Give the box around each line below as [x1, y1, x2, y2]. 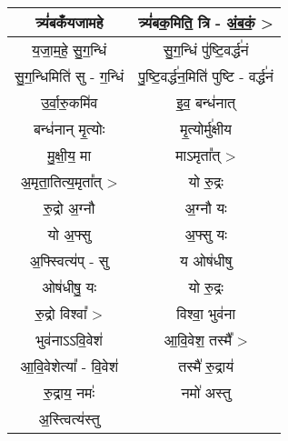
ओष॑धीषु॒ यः [42, 276, 97, 298]
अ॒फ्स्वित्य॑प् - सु [29, 250, 109, 272]
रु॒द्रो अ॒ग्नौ [44, 197, 95, 219]
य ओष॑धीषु [180, 250, 233, 272]
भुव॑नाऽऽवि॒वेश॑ [35, 329, 103, 351]
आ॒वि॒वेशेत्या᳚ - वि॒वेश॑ [20, 356, 119, 377]
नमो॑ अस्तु [181, 382, 231, 404]
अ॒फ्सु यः [184, 224, 227, 246]
